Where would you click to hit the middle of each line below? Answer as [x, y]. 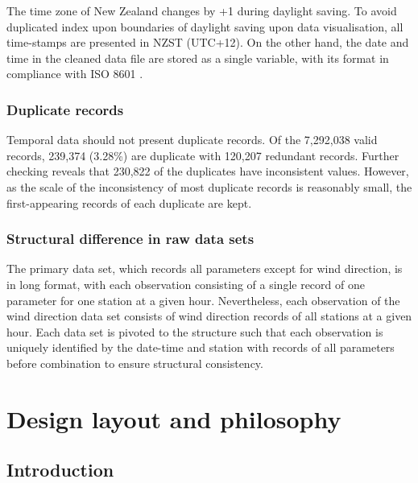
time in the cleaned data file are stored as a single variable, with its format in [198, 58]
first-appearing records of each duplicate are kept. [129, 202]
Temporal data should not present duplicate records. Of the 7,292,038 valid [192, 140]
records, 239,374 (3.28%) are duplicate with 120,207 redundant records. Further [203, 155]
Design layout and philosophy [174, 418]
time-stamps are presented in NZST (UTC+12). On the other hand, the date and [208, 42]
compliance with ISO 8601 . [75, 74]
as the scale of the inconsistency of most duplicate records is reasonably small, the [209, 186]
